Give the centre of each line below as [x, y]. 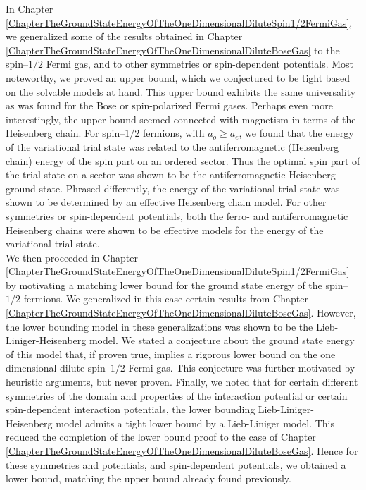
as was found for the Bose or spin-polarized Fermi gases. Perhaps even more [169, 105]
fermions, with [173, 133]
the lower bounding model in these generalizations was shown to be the [159, 326]
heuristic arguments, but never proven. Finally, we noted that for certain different [182, 382]
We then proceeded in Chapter [72, 257]
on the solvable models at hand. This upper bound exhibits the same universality [181, 91]
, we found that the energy [296, 133]
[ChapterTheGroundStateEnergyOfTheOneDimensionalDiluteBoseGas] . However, [181, 313]
